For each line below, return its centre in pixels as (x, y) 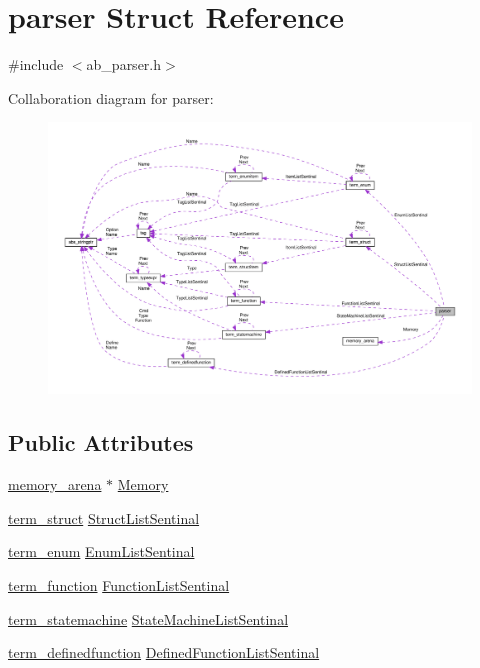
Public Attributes (101, 442)
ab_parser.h (124, 64)
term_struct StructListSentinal (104, 517)
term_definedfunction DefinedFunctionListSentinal (164, 652)
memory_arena (55, 484)
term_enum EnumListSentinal (101, 551)
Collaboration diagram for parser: (111, 97)
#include (36, 64)
